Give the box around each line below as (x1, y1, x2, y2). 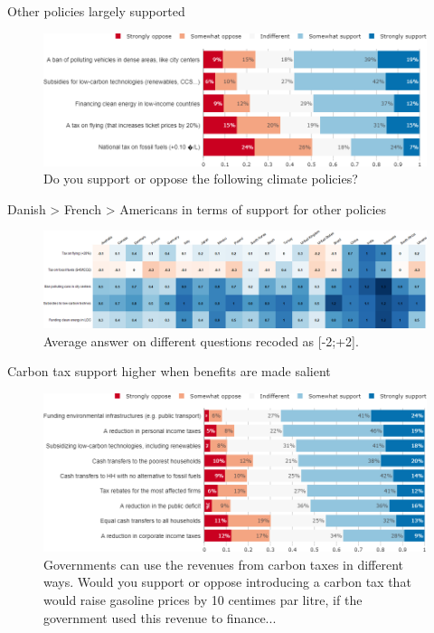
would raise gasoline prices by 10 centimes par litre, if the (43, 590, 363, 609)
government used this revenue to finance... (43, 608, 277, 627)
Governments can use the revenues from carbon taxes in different (43, 554, 404, 573)
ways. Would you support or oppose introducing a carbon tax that (43, 572, 411, 591)
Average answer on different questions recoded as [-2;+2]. (43, 331, 359, 350)
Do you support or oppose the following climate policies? (43, 169, 358, 188)
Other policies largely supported (7, 2, 185, 20)
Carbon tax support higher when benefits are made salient (7, 362, 331, 381)
